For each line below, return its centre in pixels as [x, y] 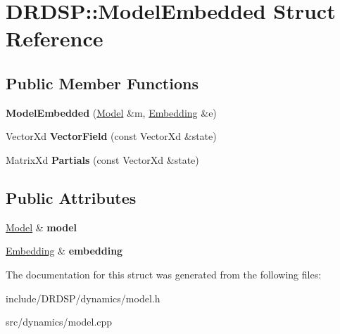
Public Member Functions [102, 83]
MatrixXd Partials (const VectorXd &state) [102, 159]
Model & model [42, 227]
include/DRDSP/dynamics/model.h [83, 298]
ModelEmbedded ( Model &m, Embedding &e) [111, 112]
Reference [55, 38]
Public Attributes [71, 197]
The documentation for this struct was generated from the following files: [164, 274]
